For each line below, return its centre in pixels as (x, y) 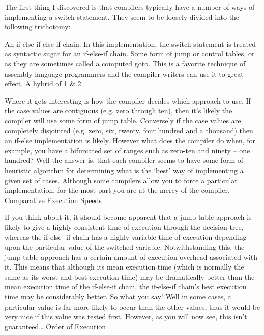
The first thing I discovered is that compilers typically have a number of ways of (130, 7)
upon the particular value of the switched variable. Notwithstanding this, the (125, 247)
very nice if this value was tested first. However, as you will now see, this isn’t (126, 316)
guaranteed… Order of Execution (55, 326)
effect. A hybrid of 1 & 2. (44, 83)
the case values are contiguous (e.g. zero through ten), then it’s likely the (119, 110)
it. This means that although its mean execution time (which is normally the (124, 267)
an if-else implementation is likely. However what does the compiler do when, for (130, 140)
